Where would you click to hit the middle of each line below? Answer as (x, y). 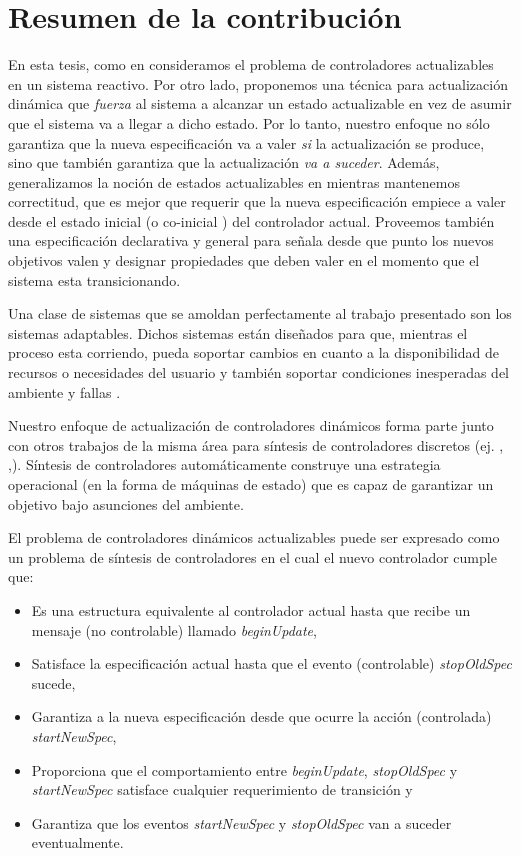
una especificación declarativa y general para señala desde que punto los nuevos (251, 240)
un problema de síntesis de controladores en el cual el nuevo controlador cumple (252, 556)
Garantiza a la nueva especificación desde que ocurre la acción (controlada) (261, 716)
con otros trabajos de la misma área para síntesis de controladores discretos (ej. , (256, 444)
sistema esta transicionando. (94, 279)
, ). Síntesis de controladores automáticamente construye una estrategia (224, 464)
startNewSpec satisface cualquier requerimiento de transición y (222, 789)
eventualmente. (77, 842)
